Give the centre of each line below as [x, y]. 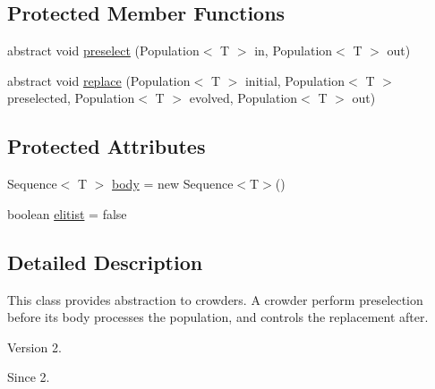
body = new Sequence [173, 184]
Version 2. [34, 347]
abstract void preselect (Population [103, 51]
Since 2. [29, 377]
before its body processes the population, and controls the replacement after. [218, 317]
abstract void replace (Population [99, 80]
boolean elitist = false [67, 213]
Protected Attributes [107, 146]
